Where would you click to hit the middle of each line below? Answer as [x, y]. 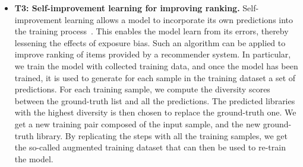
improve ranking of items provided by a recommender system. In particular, [153, 54]
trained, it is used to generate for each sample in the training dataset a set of [155, 77]
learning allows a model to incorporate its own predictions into [179, 19]
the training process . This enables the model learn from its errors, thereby [151, 31]
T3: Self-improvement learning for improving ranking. [127, 8]
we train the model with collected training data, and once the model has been [156, 65]
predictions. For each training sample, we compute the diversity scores [142, 89]
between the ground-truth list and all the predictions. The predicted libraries [155, 100]
